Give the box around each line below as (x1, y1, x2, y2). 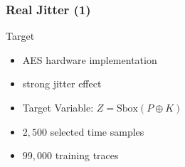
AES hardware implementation (22, 52, 157, 67)
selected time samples (50, 124, 144, 139)
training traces (55, 148, 119, 163)
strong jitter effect (22, 76, 102, 91)
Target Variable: (22, 100, 94, 114)
